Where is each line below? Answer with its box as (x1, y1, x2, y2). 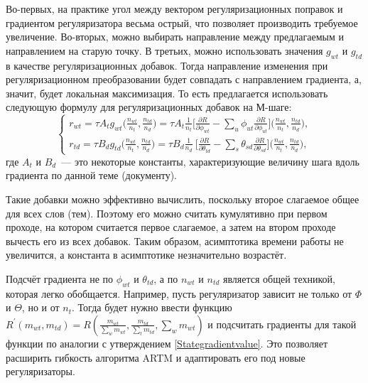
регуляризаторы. (6, 364, 75, 379)
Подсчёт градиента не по (6, 271, 114, 286)
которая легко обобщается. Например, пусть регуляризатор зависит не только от (6, 286, 352, 301)
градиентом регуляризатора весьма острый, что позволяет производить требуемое (6, 15, 358, 30)
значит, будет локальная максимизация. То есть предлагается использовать (6, 85, 328, 100)
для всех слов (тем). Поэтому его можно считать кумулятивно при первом (6, 205, 328, 220)
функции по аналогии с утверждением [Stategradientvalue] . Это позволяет (6, 335, 328, 350)
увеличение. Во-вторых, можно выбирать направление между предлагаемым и (6, 29, 344, 44)
